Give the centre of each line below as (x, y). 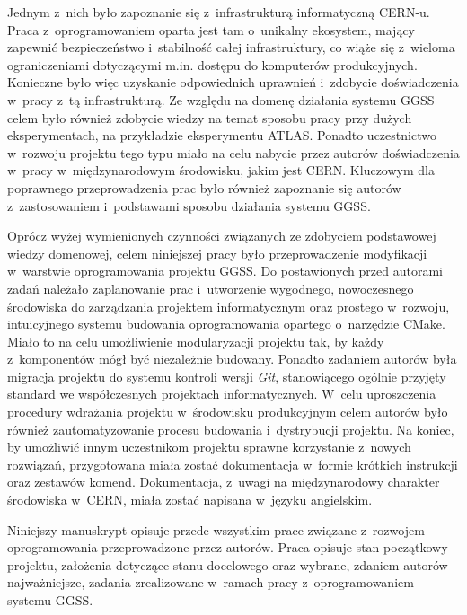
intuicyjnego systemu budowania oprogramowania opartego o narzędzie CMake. (226, 324)
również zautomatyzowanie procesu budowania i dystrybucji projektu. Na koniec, (231, 429)
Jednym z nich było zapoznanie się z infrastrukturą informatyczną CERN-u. (219, 12)
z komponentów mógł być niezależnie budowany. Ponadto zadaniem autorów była (232, 359)
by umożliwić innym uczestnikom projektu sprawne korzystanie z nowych (209, 447)
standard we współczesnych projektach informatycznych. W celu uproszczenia (222, 394)
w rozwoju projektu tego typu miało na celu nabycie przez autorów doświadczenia (233, 152)
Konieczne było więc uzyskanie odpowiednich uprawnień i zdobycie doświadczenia (233, 82)
